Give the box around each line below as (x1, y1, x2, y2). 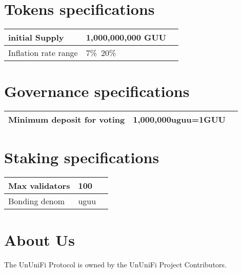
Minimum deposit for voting (8, 113, 125, 126)
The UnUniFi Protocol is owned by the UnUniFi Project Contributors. (4, 259, 227, 269)
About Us (4, 229, 75, 250)
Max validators (8, 180, 70, 192)
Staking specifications (4, 147, 159, 168)
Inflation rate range (8, 47, 78, 59)
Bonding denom (8, 195, 65, 207)
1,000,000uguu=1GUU (133, 113, 226, 126)
